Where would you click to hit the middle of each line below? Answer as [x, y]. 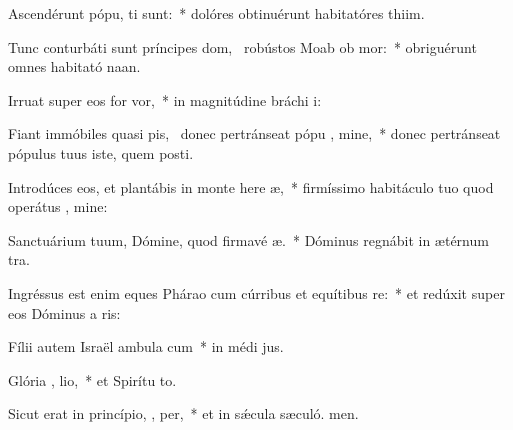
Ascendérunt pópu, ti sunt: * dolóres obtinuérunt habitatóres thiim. [216, 13]
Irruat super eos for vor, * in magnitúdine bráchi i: [165, 99]
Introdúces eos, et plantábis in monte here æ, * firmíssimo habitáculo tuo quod [251, 186]
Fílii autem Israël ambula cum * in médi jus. [146, 346]
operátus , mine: [58, 206]
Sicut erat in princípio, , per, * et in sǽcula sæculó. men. [183, 413]
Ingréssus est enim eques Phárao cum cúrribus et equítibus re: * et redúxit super [256, 292]
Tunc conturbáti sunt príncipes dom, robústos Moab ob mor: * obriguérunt [242, 46]
